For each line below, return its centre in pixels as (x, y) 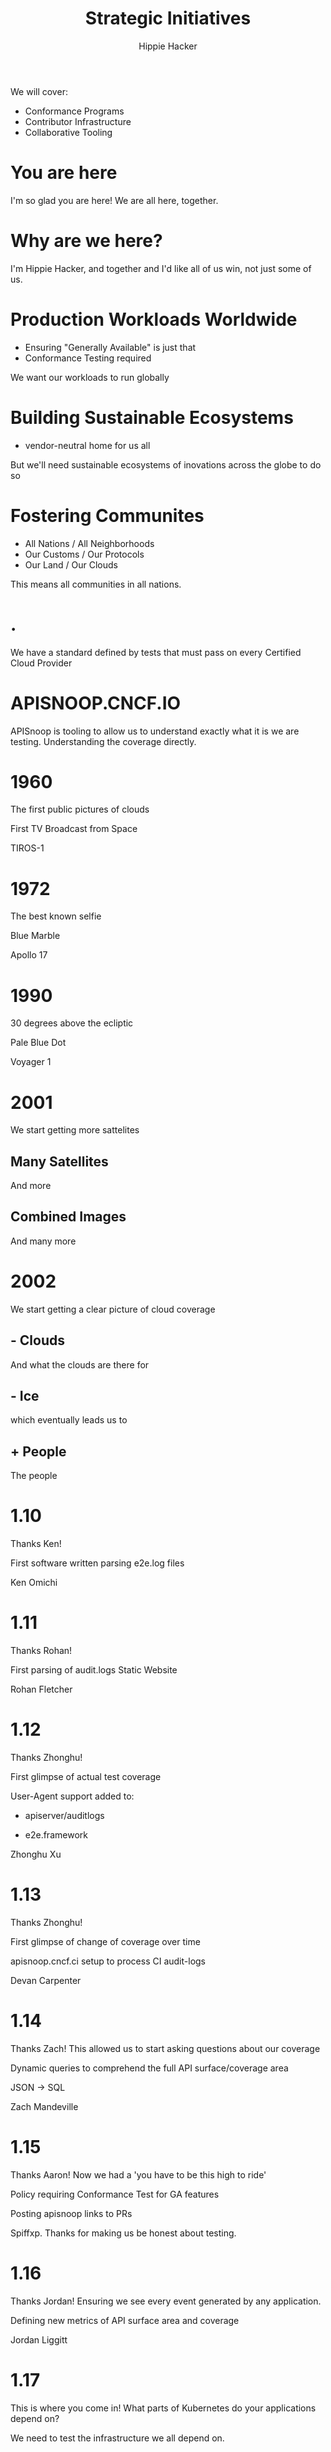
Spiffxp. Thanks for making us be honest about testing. (123, 2233)
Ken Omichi (34, 1583)
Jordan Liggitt (39, 2339)
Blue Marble (35, 936)
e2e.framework (56, 1835)
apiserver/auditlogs (64, 1816)
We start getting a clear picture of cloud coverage (113, 1309)
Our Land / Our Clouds (71, 564)
